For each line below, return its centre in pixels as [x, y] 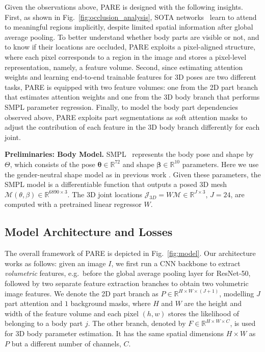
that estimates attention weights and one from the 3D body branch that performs [132, 97]
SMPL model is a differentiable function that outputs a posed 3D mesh [116, 184]
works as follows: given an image [55, 263]
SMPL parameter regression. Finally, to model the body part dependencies [121, 107]
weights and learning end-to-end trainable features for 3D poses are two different [130, 77]
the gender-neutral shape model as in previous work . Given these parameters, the [133, 174]
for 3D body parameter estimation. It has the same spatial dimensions [114, 333]
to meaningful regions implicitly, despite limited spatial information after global [129, 27]
